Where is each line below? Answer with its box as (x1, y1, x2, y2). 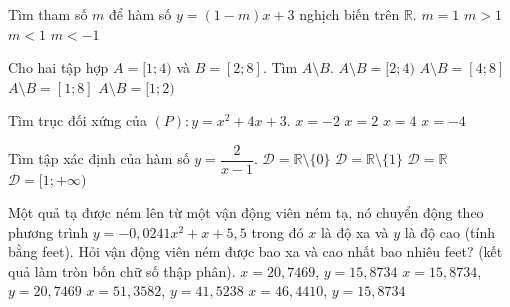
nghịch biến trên (299, 4, 400, 24)
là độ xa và (320, 221, 389, 242)
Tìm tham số (8, 4, 88, 24)
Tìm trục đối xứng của (8, 110, 147, 131)
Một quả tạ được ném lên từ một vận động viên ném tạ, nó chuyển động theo (8, 202, 484, 223)
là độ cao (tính (404, 221, 496, 242)
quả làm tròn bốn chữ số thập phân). (8, 260, 236, 281)
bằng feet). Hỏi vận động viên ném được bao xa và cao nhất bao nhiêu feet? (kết (8, 241, 503, 262)
